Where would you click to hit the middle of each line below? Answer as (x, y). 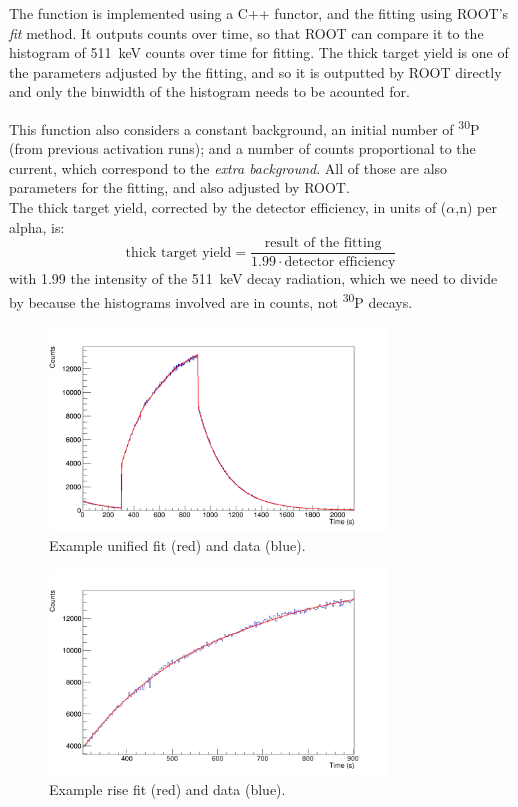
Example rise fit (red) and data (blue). (167, 788)
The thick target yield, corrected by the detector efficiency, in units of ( (228, 207)
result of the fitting (323, 243)
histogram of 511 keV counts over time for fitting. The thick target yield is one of (259, 52)
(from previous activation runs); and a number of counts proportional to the (242, 148)
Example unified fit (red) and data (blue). (177, 545)
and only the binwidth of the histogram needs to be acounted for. (209, 91)
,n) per (476, 207)
